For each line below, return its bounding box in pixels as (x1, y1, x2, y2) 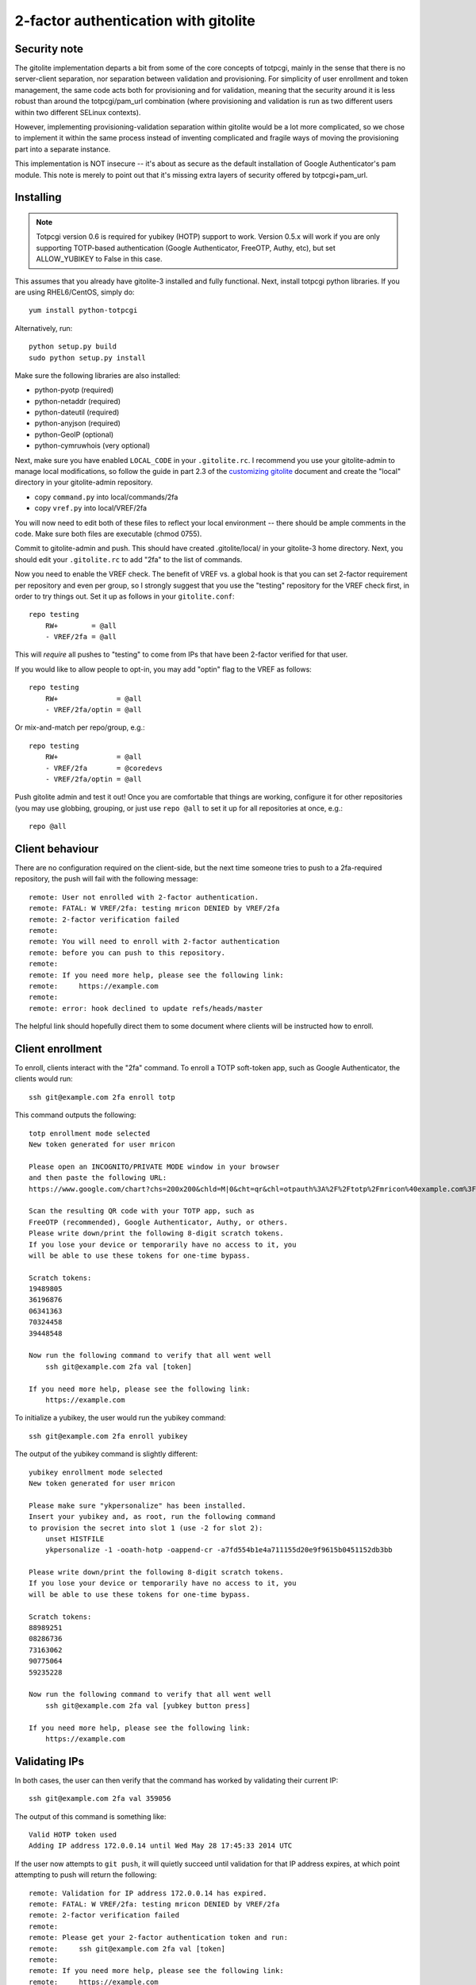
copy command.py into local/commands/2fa (34, 492, 178, 502)
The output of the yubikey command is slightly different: (14, 1449, 198, 1459)
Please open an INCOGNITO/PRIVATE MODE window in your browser (29, 1162, 280, 1171)
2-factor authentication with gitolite (14, 12, 255, 29)
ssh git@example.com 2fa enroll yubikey (29, 1432, 188, 1440)
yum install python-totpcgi (29, 306, 138, 315)
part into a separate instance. (14, 144, 111, 154)
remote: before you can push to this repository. (29, 948, 226, 957)
